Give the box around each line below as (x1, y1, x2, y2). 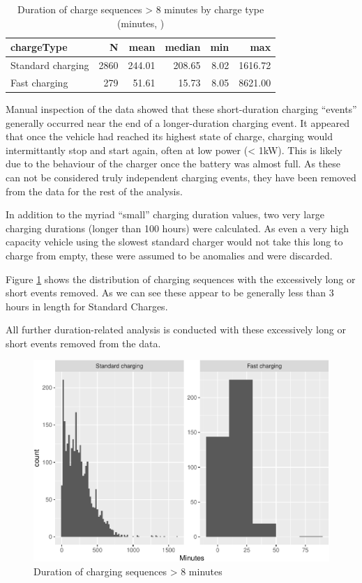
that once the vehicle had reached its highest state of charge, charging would (6, 129, 333, 144)
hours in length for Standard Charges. (6, 298, 168, 313)
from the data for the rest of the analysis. (6, 183, 183, 198)
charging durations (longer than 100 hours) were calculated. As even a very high (6, 220, 349, 235)
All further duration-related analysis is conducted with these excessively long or (6, 322, 346, 337)
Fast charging (10, 75, 68, 89)
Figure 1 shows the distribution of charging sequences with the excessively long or (6, 271, 356, 286)
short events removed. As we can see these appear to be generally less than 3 (6, 285, 334, 300)
